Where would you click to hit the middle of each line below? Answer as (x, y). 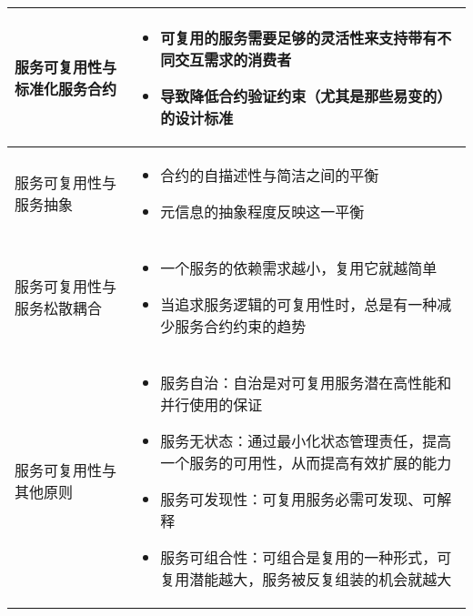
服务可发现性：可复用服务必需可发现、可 (299, 499)
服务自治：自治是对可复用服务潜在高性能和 (306, 383)
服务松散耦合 (59, 308)
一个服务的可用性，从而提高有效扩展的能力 (306, 463)
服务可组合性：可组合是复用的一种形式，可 (306, 557)
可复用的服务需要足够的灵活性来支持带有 (299, 38)
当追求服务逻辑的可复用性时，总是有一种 (299, 304)
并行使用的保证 (211, 404)
